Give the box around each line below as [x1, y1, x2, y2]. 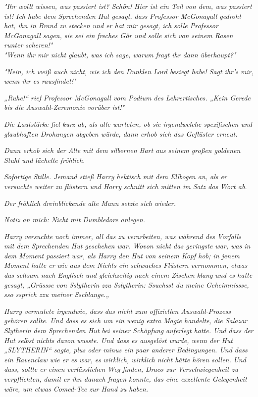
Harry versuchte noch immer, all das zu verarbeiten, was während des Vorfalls [4, 231, 241, 241]
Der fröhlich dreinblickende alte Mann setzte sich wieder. [4, 198, 176, 208]
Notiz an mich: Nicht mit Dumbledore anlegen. [4, 214, 145, 225]
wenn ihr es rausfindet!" [4, 76, 76, 86]
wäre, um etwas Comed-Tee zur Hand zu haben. [4, 383, 148, 394]
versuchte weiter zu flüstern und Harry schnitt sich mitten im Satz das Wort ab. [4, 181, 247, 191]
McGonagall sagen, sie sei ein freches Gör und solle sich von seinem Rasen [4, 30, 233, 40]
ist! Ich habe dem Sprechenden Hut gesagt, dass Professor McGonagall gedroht [4, 10, 241, 21]
